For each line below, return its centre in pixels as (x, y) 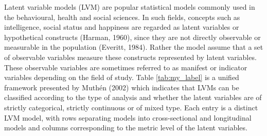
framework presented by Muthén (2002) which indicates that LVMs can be (122, 87)
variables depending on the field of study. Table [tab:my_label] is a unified (122, 77)
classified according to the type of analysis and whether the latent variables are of (133, 97)
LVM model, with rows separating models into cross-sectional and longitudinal (128, 117)
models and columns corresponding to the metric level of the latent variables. (126, 128)
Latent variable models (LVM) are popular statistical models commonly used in (130, 7)
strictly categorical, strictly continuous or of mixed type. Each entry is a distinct (131, 107)
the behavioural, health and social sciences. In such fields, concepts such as (122, 17)
